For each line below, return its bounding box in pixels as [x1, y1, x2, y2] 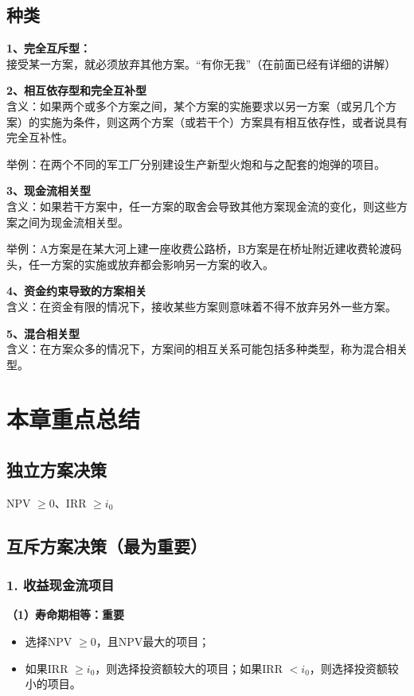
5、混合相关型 [6, 325, 80, 341]
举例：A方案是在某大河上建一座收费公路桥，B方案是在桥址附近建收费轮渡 [6, 240, 391, 257]
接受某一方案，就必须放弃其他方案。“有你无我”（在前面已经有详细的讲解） [6, 55, 396, 72]
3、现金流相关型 [6, 182, 92, 199]
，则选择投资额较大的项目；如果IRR [95, 659, 283, 676]
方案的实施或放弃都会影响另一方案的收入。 [50, 255, 274, 272]
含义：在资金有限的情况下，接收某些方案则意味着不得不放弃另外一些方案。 [6, 297, 396, 314]
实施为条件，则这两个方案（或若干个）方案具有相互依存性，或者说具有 [39, 113, 408, 130]
